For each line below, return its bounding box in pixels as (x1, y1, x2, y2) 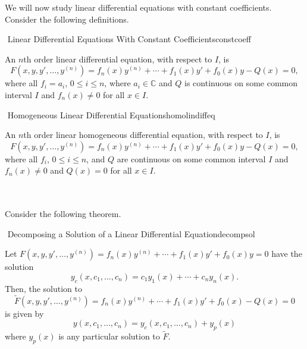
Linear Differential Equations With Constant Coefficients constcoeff (7, 33, 251, 45)
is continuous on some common (184, 77, 298, 89)
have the (271, 247, 302, 260)
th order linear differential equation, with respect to (23, 52, 212, 65)
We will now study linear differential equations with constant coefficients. (5, 1, 272, 13)
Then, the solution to (5, 282, 82, 294)
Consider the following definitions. (5, 12, 129, 25)
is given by (5, 307, 44, 319)
